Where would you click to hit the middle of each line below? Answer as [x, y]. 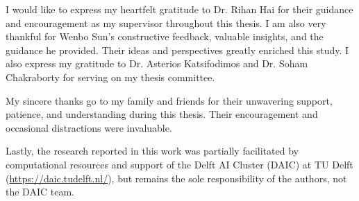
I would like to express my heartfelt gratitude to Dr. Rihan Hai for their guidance [179, 9]
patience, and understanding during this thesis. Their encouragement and [162, 114]
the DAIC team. [40, 192]
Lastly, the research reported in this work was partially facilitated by [152, 151]
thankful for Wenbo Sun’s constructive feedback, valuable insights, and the [165, 36]
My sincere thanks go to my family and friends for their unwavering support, [169, 100]
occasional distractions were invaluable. [89, 127]
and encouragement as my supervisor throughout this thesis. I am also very [166, 23]
